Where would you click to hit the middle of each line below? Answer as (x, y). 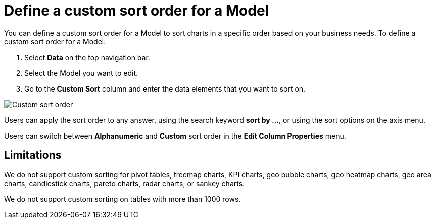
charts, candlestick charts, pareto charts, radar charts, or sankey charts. (125, 183)
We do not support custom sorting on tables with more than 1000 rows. (123, 199)
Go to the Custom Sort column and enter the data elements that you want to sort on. (165, 88)
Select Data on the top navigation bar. (87, 57)
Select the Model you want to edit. (81, 73)
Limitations (33, 155)
